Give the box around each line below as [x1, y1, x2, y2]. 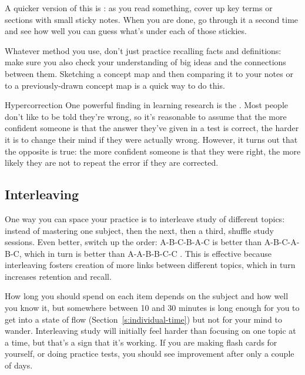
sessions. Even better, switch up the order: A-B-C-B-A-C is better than [5, 236, 262, 248]
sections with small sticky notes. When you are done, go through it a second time [5, 13, 299, 25]
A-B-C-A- [264, 236, 300, 248]
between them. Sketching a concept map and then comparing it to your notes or [5, 67, 293, 79]
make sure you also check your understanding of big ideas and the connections [5, 56, 286, 68]
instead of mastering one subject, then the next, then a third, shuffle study [5, 224, 274, 236]
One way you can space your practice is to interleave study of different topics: [5, 212, 285, 225]
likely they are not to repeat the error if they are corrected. [5, 156, 219, 169]
